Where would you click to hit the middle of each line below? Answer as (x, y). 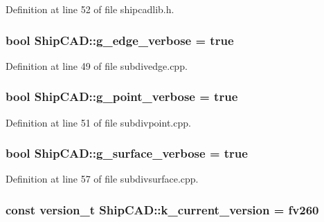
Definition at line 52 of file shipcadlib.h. (90, 9)
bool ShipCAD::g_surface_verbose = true (127, 153)
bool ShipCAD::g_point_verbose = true (122, 96)
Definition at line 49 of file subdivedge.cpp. (97, 65)
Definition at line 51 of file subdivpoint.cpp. (98, 122)
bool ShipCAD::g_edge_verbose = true (120, 40)
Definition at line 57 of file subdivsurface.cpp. (102, 179)
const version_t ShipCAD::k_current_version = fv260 (162, 209)
